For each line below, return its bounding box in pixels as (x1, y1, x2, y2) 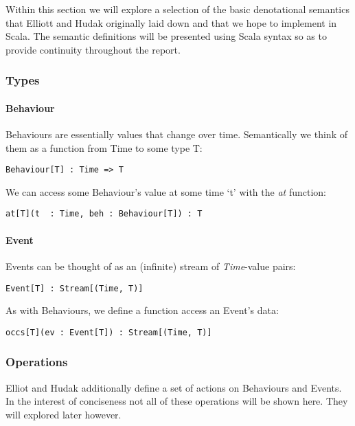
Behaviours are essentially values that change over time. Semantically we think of (5, 127, 347, 142)
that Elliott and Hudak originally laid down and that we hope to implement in (5, 15, 337, 30)
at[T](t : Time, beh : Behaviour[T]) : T (5, 209, 203, 219)
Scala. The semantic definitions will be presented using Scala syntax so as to (5, 29, 327, 43)
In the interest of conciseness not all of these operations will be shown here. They (5, 394, 348, 408)
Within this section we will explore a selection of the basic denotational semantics (5, 2, 350, 16)
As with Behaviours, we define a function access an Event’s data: (5, 303, 279, 317)
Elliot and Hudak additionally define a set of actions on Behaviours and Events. (5, 380, 342, 394)
